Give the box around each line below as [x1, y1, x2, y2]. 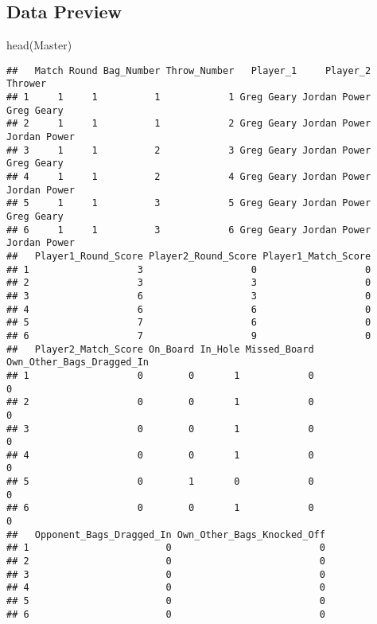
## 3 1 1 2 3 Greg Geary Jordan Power [6, 144, 371, 156]
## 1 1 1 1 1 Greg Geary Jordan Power [6, 92, 371, 103]
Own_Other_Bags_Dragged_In [6, 357, 149, 369]
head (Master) [6, 37, 72, 53]
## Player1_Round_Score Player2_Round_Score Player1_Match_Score [6, 250, 371, 262]
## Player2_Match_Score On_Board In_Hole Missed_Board [6, 343, 314, 355]
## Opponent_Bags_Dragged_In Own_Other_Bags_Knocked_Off [6, 528, 325, 540]
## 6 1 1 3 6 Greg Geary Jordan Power [6, 224, 371, 236]
